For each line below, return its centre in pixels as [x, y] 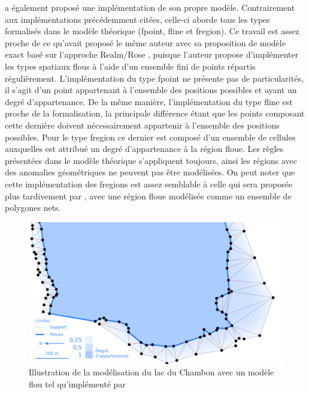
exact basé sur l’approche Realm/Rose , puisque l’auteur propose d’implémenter [152, 54]
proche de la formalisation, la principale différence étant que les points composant [155, 113]
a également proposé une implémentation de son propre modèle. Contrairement [150, 7]
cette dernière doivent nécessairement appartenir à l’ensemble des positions [142, 125]
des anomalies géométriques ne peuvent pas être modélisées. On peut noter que [150, 172]
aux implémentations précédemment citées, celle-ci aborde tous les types [137, 19]
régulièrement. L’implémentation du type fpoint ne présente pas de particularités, [154, 78]
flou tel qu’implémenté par [77, 383]
